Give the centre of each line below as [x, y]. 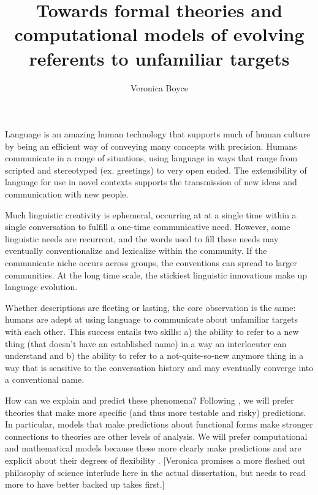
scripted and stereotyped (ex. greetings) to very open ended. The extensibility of [156, 170]
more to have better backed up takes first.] [85, 484]
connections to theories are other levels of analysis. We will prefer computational [156, 436]
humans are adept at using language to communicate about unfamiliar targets [151, 319]
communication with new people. [67, 194]
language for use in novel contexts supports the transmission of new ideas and [151, 182]
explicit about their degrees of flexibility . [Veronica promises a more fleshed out [155, 460]
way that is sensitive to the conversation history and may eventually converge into [159, 367]
